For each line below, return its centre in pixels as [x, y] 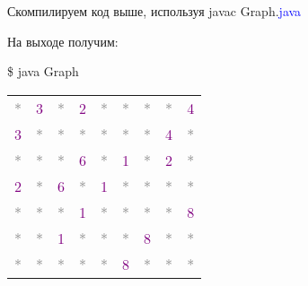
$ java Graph [43, 71]
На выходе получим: [63, 41]
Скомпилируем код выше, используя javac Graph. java [154, 11]
